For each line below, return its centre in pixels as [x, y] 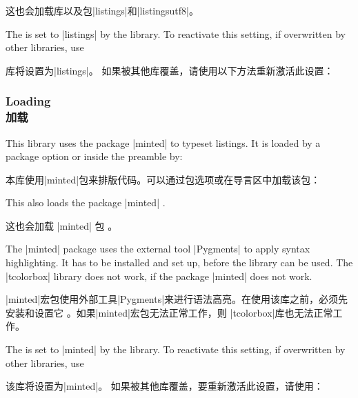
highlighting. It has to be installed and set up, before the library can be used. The [179, 262]
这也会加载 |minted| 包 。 [62, 225]
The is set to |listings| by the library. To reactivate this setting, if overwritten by [176, 33]
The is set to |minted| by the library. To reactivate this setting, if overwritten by [176, 349]
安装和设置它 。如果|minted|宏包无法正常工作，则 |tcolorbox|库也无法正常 [169, 312]
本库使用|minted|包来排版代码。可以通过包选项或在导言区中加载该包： [163, 179]
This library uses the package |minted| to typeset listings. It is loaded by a [163, 142]
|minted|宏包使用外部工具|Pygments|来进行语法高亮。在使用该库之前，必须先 [177, 299]
